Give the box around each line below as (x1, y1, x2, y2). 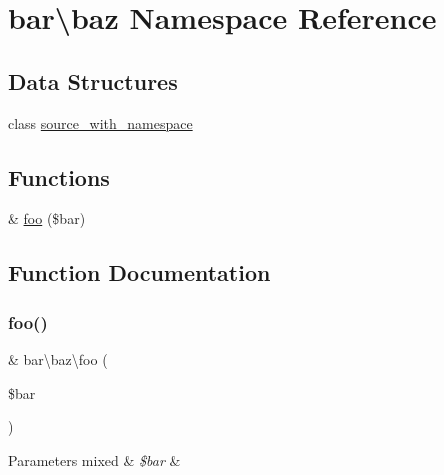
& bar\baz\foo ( (8, 348, 108, 369)
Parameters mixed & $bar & (8, 449, 181, 470)
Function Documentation (8, 257, 271, 288)
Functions (8, 161, 110, 192)
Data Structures (8, 65, 178, 96)
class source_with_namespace (8, 112, 193, 133)
